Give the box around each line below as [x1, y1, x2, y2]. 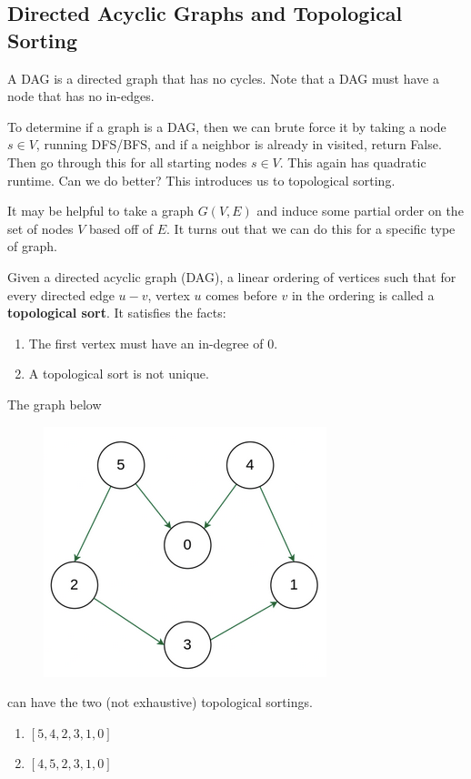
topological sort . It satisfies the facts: [7, 303, 226, 322]
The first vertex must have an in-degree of [28, 333, 264, 352]
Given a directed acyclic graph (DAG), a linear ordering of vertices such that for [7, 267, 456, 286]
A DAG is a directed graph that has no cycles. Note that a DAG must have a [7, 68, 439, 87]
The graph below [7, 394, 102, 413]
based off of [88, 218, 154, 238]
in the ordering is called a [291, 285, 435, 304]
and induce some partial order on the [256, 201, 464, 220]
